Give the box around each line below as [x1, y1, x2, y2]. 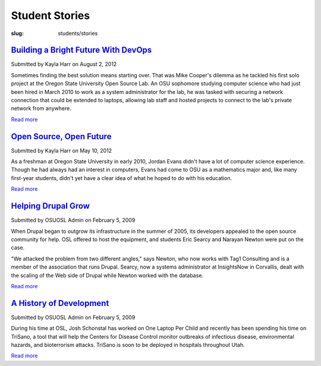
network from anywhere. [11, 105, 71, 112]
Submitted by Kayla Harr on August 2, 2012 [11, 61, 117, 68]
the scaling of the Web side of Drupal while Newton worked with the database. [11, 272, 204, 279]
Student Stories [11, 9, 90, 22]
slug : [11, 30, 24, 37]
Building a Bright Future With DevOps [11, 45, 152, 55]
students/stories [58, 30, 98, 37]
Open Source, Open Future [11, 131, 112, 141]
